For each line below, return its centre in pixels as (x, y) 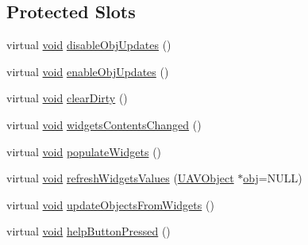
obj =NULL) (273, 178)
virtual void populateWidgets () (84, 151)
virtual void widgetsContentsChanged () (104, 124)
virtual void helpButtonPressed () (89, 231)
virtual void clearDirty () (67, 98)
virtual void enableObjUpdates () (88, 71)
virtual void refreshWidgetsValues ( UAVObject (120, 178)
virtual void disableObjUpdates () (89, 45)
